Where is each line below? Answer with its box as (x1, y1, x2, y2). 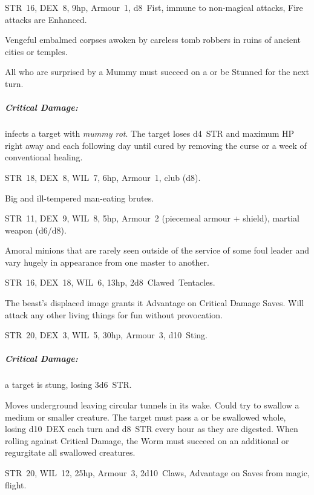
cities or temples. (5, 45, 68, 57)
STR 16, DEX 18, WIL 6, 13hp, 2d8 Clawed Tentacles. (5, 276, 215, 289)
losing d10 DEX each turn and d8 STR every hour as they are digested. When (5, 422, 298, 435)
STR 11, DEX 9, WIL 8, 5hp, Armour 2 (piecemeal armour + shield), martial (5, 212, 299, 225)
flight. (5, 478, 27, 491)
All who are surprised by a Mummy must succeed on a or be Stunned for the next (5, 65, 309, 78)
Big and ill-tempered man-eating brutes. (5, 191, 154, 204)
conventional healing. (5, 151, 83, 163)
